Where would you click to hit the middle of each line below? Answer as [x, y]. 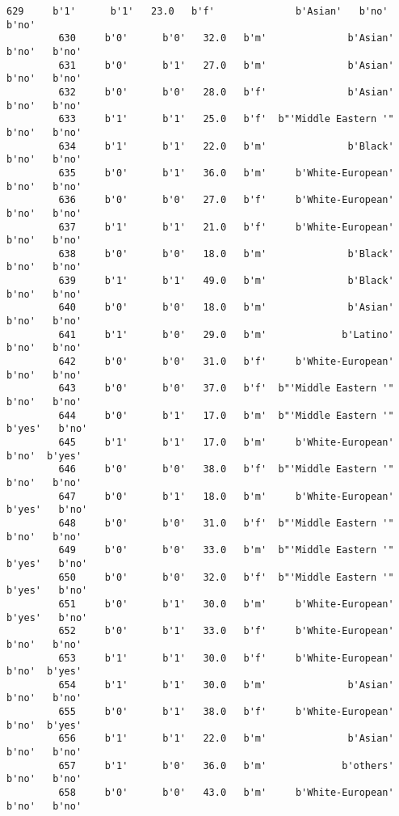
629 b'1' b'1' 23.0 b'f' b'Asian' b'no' [197, 11]
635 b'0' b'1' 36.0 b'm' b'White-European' [226, 173]
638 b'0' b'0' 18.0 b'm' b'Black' [226, 254]
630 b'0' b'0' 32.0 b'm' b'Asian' [226, 38]
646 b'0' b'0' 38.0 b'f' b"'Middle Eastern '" [226, 469]
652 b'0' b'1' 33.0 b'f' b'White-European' [226, 631]
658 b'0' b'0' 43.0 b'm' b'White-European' [226, 793]
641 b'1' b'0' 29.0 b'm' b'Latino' [226, 334]
